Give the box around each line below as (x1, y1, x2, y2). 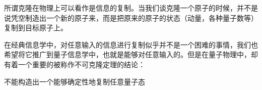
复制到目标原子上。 (4, 22, 68, 33)
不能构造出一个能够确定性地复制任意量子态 (4, 76, 145, 86)
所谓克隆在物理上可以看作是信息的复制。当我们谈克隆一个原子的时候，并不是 (4, 3, 258, 13)
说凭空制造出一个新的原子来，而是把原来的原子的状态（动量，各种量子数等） (4, 12, 258, 23)
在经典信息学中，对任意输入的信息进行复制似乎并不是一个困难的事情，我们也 (4, 39, 258, 50)
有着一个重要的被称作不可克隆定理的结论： (4, 59, 145, 69)
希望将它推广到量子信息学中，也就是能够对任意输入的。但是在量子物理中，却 (4, 49, 258, 60)
